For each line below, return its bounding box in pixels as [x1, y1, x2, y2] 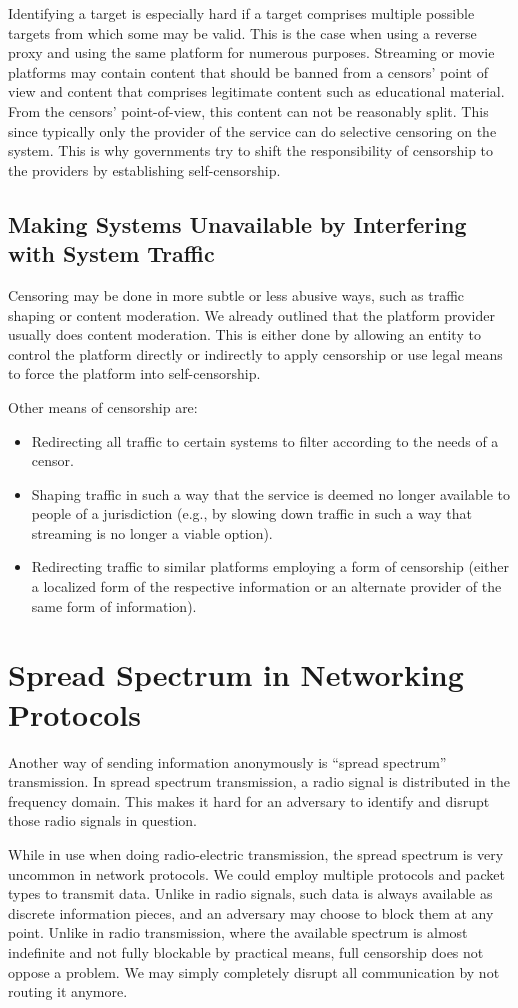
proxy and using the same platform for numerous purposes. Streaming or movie [8, 42, 495, 63]
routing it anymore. [8, 981, 128, 1002]
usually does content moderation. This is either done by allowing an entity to [8, 324, 481, 345]
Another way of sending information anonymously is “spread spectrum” [8, 751, 447, 772]
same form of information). [31, 595, 197, 616]
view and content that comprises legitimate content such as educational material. [8, 81, 505, 102]
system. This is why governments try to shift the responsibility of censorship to [8, 140, 494, 161]
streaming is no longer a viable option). [31, 522, 273, 543]
